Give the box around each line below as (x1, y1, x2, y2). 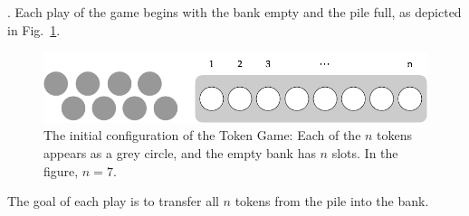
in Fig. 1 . (7, 20, 61, 39)
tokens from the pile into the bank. (234, 192, 429, 211)
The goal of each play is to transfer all (7, 192, 219, 211)
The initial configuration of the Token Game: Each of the (43, 126, 361, 145)
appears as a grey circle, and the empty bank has (43, 143, 316, 162)
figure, (43, 161, 79, 180)
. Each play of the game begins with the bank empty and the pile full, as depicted (7, 3, 462, 21)
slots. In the (331, 143, 398, 162)
